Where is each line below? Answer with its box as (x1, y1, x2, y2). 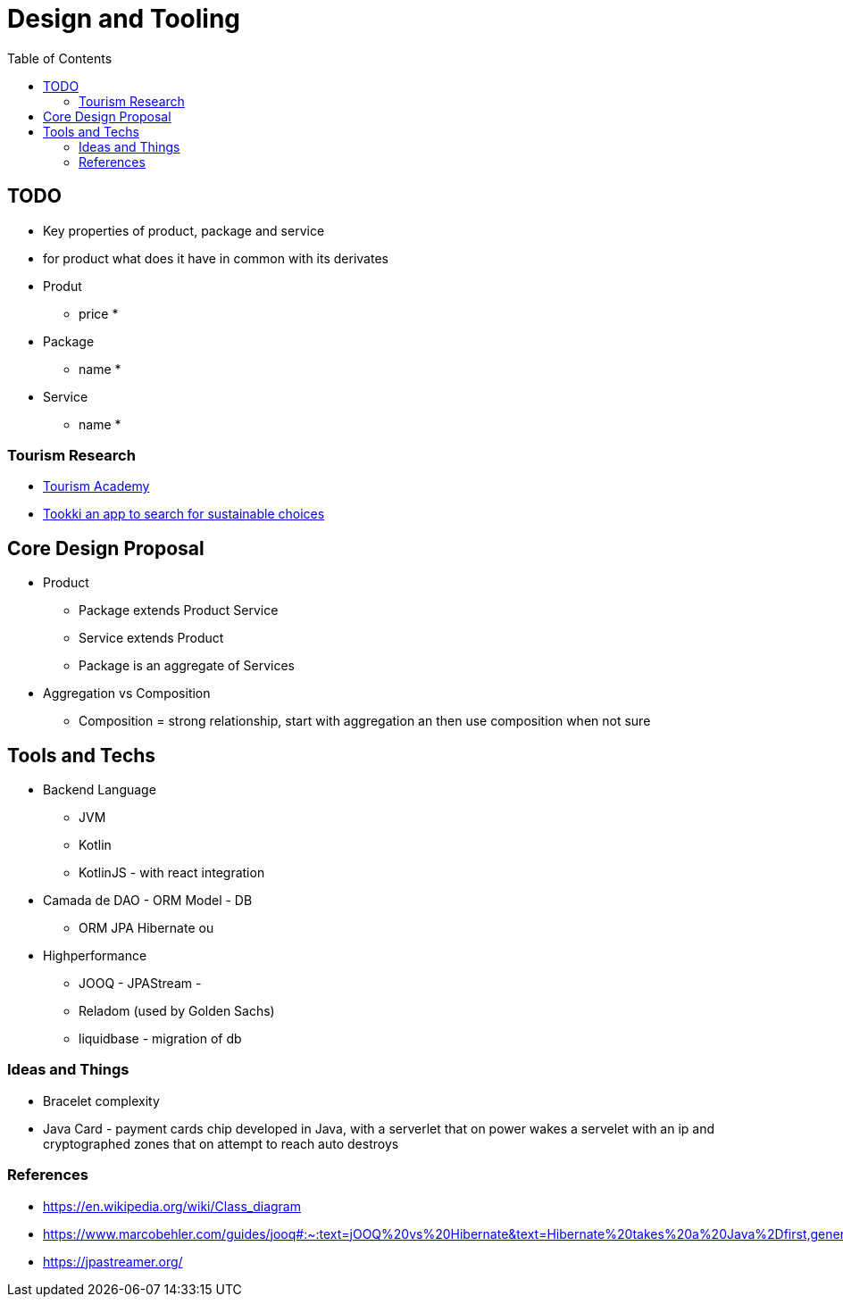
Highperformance (43, 948, 147, 964)
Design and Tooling (7, 4, 241, 34)
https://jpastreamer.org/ (43, 1253, 183, 1269)
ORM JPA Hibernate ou (79, 920, 214, 936)
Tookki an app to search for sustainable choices (43, 506, 325, 522)
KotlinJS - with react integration (79, 865, 265, 881)
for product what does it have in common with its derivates (43, 250, 388, 266)
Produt (43, 278, 82, 294)
